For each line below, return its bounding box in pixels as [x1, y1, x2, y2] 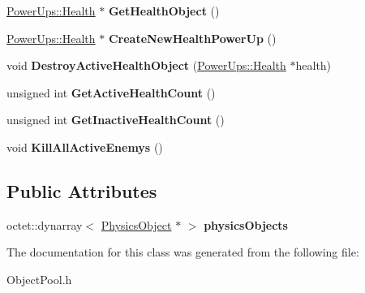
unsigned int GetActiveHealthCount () [6, 84, 216, 101]
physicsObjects [204, 216, 288, 233]
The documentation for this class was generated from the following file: [6, 243, 359, 261]
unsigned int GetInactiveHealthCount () [6, 111, 225, 128]
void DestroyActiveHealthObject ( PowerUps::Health [6, 57, 286, 74]
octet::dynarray [6, 216, 83, 233]
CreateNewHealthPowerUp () [108, 29, 277, 46]
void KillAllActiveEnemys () [6, 138, 163, 155]
